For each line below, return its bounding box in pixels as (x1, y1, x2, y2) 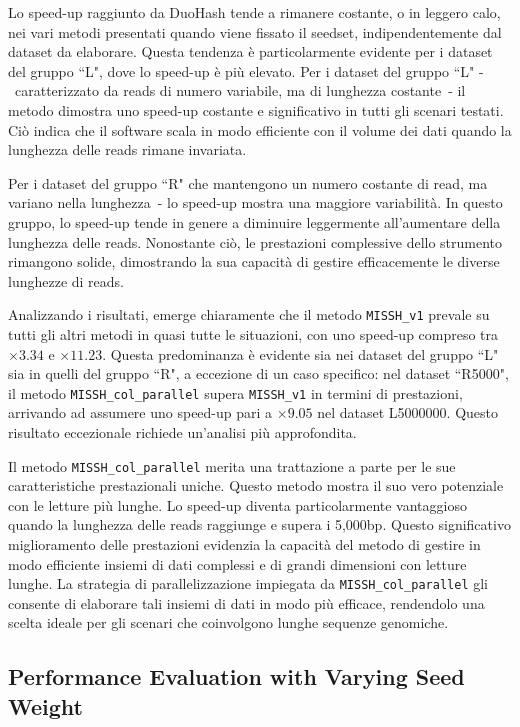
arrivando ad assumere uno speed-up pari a (8, 402, 273, 423)
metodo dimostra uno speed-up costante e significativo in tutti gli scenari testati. (8, 99, 504, 120)
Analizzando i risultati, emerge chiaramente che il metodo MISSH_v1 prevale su (8, 304, 490, 325)
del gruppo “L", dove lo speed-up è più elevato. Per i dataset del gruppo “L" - (8, 60, 484, 81)
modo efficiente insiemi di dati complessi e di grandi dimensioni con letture (8, 553, 467, 574)
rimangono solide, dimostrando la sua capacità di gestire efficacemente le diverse (8, 251, 500, 272)
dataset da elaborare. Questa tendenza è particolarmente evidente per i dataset (8, 41, 493, 62)
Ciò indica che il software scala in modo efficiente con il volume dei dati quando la (8, 119, 512, 140)
